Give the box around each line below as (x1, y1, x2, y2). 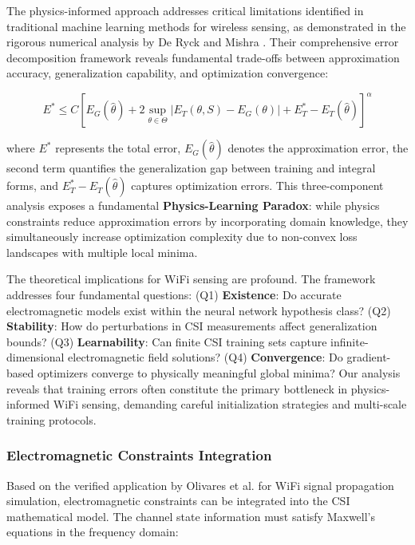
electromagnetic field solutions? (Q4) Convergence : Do (68, 349, 343, 365)
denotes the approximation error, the (227, 140, 409, 156)
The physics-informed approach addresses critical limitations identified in (6, 2, 364, 18)
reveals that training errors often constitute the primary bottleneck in (6, 380, 348, 397)
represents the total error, (55, 140, 181, 156)
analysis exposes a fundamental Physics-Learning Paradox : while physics (6, 197, 380, 214)
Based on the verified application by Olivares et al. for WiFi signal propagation (6, 476, 394, 493)
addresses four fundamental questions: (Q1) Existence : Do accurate (6, 286, 342, 303)
